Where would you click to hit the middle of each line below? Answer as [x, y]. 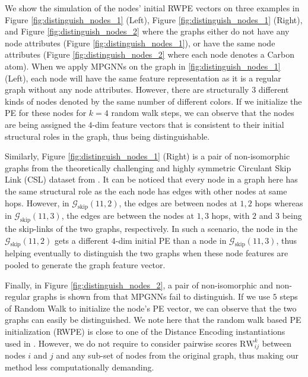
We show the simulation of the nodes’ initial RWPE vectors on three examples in [152, 8]
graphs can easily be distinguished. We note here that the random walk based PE [153, 320]
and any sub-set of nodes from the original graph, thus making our [177, 355]
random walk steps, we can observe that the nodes [203, 113]
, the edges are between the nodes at [128, 216]
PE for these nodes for [46, 113]
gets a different [82, 240]
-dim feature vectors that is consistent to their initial [188, 124]
